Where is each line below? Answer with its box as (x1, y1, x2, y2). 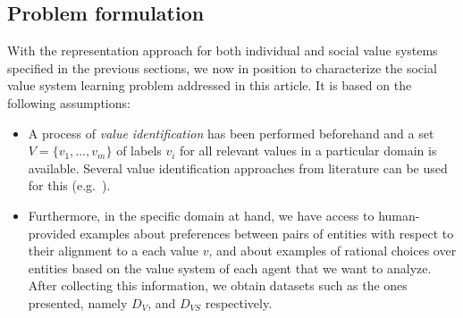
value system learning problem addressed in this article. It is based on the (7, 76, 412, 95)
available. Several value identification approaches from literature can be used (28, 158, 448, 177)
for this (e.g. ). (28, 176, 111, 195)
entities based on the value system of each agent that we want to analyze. (28, 258, 432, 277)
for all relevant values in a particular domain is (180, 141, 437, 160)
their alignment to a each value (28, 241, 198, 260)
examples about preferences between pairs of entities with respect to (80, 223, 454, 242)
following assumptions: (7, 93, 130, 112)
